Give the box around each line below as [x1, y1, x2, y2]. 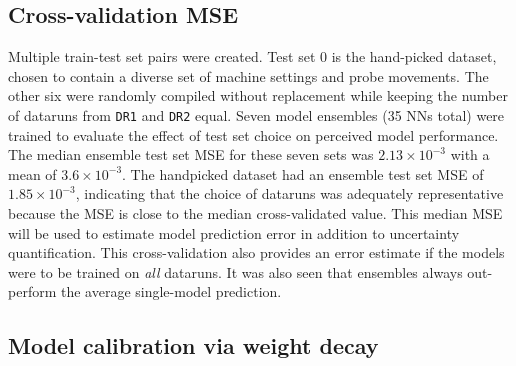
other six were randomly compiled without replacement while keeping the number [8, 85, 508, 106]
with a [450, 144, 490, 165]
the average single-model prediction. [60, 281, 282, 302]
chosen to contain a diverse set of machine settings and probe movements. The [8, 65, 489, 86]
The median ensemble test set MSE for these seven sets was [8, 144, 374, 165]
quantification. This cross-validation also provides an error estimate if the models [8, 242, 505, 263]
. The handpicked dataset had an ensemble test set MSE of [122, 163, 484, 184]
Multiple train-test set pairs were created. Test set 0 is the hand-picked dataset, [8, 46, 497, 67]
